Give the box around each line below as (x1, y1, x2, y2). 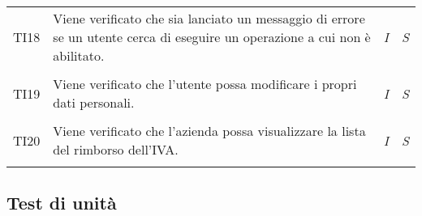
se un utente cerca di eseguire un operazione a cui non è (53, 28, 371, 46)
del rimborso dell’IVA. (53, 140, 179, 159)
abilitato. (53, 46, 105, 65)
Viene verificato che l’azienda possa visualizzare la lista (53, 121, 366, 140)
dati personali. (53, 93, 135, 112)
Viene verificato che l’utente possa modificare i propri (53, 74, 357, 93)
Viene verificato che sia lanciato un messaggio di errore (53, 9, 365, 28)
